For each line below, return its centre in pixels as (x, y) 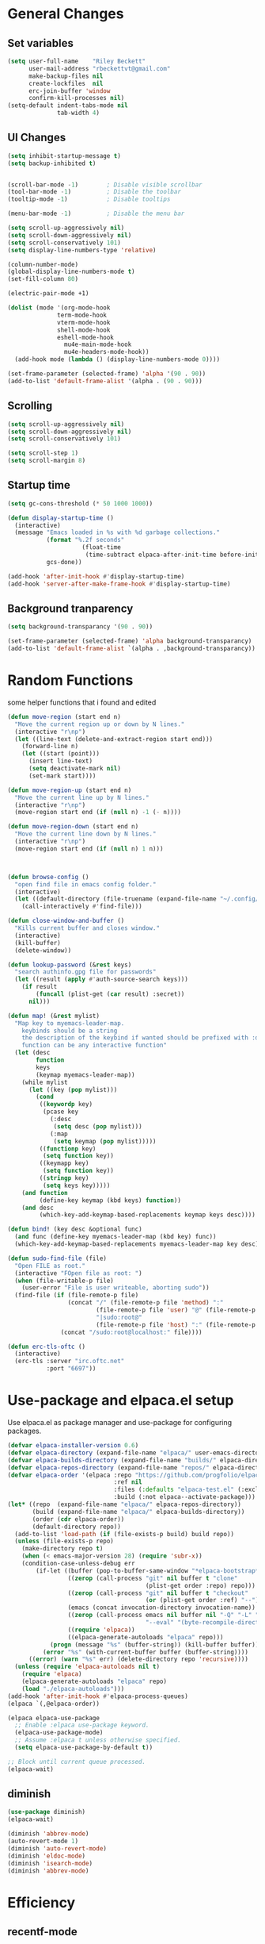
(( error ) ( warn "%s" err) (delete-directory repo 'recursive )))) (138, 1659)
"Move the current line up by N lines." (82, 797)
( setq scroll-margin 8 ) (47, 461)
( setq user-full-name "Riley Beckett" (77, 61)
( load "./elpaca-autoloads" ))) (73, 1689)
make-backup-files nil (66, 76)
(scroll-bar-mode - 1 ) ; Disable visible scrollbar (105, 184)
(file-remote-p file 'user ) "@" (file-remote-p (176, 1310)
